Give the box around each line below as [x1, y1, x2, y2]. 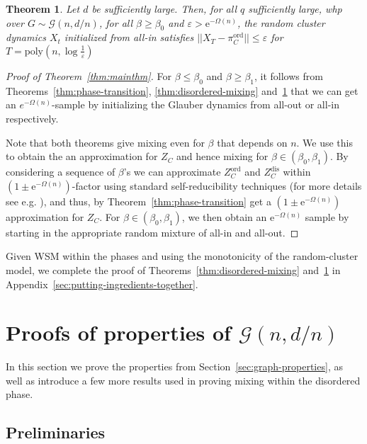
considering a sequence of [6, 164, 115, 179]
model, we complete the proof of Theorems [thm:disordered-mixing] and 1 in [6, 262, 341, 277]
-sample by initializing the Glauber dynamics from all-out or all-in [51, 97, 339, 112]
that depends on [217, 135, 288, 149]
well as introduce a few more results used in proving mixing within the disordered [6, 372, 361, 387]
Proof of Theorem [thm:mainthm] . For [6, 68, 171, 83]
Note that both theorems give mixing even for [6, 135, 205, 149]
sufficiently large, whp [248, 1, 342, 16]
